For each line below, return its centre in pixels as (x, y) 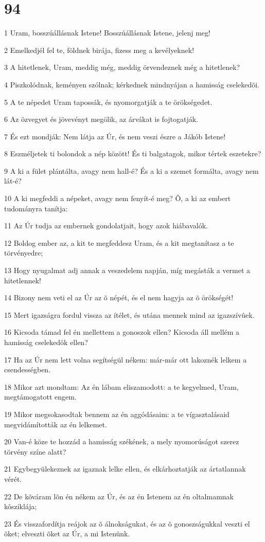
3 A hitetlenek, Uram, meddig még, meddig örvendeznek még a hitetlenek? (122, 67)
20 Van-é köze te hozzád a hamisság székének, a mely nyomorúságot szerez (122, 441)
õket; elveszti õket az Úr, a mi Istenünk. (67, 534)
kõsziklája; (21, 506)
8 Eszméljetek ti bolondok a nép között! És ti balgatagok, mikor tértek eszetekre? (133, 153)
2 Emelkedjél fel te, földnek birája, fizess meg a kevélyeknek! (99, 50)
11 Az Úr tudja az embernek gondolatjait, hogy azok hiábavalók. (106, 225)
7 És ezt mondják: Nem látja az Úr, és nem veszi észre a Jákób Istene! (115, 136)
